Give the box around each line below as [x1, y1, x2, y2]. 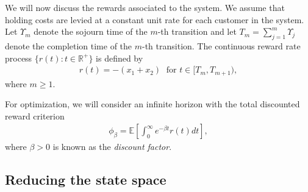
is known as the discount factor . [52, 140, 172, 153]
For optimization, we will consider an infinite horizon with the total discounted [5, 98, 300, 110]
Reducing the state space [5, 170, 167, 189]
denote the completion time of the [5, 39, 132, 52]
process [5, 51, 32, 64]
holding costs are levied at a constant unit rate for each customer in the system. [5, 13, 304, 26]
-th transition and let [157, 25, 237, 38]
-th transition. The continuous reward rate [142, 39, 301, 52]
